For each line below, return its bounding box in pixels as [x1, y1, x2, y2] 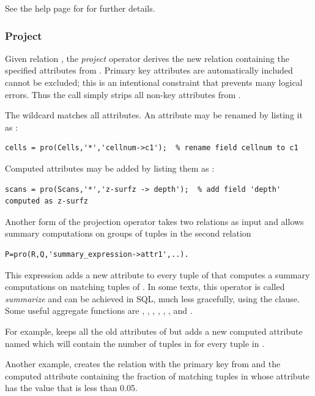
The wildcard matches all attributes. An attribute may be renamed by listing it [5, 109, 303, 121]
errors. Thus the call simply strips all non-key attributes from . [5, 88, 241, 101]
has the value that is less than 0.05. [5, 381, 138, 394]
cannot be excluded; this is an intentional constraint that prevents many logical [5, 76, 303, 88]
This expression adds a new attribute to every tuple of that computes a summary [5, 268, 310, 281]
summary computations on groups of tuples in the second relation [5, 227, 251, 240]
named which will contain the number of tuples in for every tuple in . [5, 337, 265, 349]
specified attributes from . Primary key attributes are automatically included [5, 64, 293, 77]
